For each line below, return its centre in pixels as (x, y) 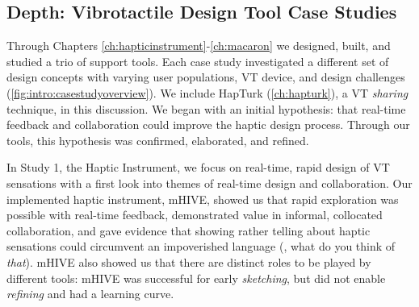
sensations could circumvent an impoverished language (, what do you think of (201, 246)
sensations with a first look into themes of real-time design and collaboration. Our (209, 183)
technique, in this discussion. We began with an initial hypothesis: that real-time (206, 108)
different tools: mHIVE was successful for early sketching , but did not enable (196, 278)
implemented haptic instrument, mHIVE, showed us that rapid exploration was (203, 199)
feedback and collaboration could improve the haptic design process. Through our (208, 124)
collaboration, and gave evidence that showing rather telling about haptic (189, 230)
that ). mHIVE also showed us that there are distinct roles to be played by (189, 261)
